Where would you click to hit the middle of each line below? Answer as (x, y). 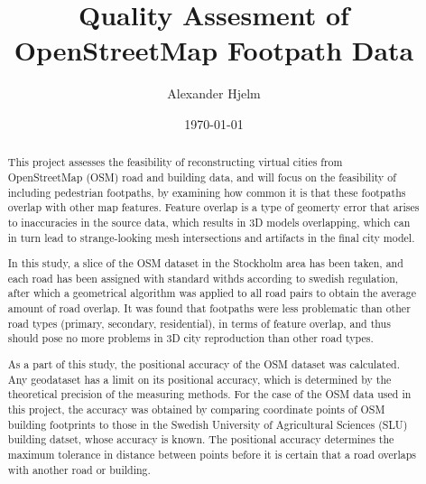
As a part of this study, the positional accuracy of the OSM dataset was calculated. (204, 363)
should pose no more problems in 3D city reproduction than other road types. (190, 338)
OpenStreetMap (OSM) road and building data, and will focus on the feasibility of (202, 177)
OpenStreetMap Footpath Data (214, 50)
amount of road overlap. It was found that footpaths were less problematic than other (209, 308)
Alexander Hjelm (214, 93)
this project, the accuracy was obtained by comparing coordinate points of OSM (196, 409)
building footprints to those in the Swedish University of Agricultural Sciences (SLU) (208, 424)
